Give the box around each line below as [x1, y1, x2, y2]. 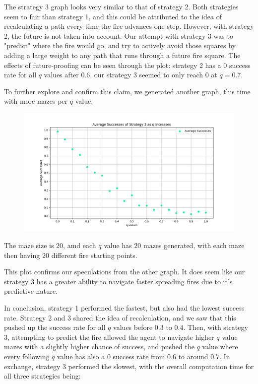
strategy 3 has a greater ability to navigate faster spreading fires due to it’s [4, 276, 233, 286]
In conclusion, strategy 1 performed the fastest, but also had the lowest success [4, 303, 245, 313]
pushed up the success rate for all [4, 322, 106, 332]
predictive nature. [4, 286, 58, 296]
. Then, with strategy [183, 322, 248, 332]
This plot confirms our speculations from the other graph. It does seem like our [4, 266, 245, 277]
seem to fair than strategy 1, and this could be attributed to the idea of [4, 11, 222, 21]
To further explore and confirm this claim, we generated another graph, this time [4, 86, 251, 96]
